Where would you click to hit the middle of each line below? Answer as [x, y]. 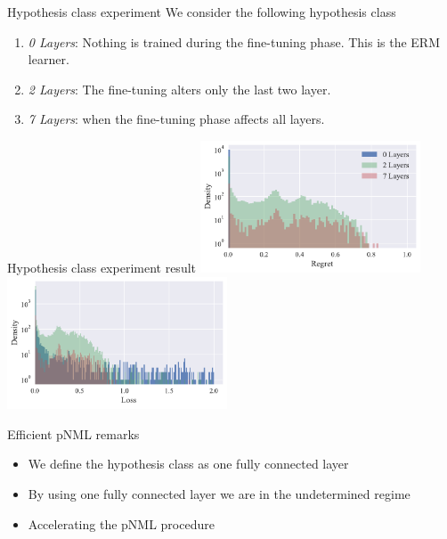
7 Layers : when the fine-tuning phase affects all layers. [176, 119]
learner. [49, 59]
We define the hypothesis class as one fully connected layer [188, 464]
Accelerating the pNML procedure [121, 523]
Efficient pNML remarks [73, 433]
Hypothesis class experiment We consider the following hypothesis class [202, 12]
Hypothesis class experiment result [102, 268]
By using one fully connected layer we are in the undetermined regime [219, 493]
